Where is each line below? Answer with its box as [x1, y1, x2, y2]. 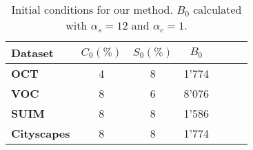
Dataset [11, 45, 54, 61]
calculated [193, 1, 242, 17]
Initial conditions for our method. [11, 1, 173, 17]
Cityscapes [11, 125, 70, 141]
